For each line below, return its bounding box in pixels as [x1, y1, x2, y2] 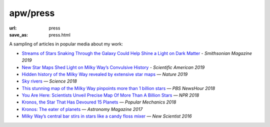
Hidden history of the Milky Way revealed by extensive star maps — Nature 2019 [21, 71, 188, 77]
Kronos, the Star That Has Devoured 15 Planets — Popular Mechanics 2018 [21, 99, 176, 105]
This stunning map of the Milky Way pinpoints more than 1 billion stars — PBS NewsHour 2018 [21, 85, 215, 91]
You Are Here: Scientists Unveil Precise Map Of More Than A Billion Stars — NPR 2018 [21, 92, 199, 98]
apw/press [9, 7, 55, 18]
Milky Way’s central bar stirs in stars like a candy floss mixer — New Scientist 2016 [21, 113, 192, 119]
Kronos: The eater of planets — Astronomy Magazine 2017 [21, 106, 143, 112]
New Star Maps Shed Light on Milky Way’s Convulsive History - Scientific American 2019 [21, 64, 205, 70]
